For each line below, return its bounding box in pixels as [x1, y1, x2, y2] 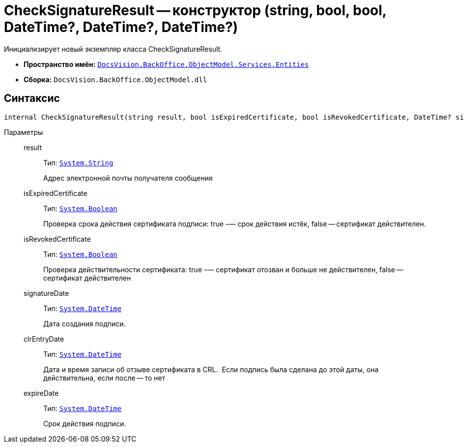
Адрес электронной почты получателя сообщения [43, 173, 213, 182]
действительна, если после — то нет [43, 373, 166, 382]
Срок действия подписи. [43, 419, 126, 428]
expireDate [24, 388, 59, 397]
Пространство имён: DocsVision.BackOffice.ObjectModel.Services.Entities [24, 60, 309, 68]
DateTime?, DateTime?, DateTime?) [4, 19, 238, 35]
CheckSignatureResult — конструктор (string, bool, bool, [4, 2, 387, 19]
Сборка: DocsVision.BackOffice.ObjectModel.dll [24, 75, 207, 84]
